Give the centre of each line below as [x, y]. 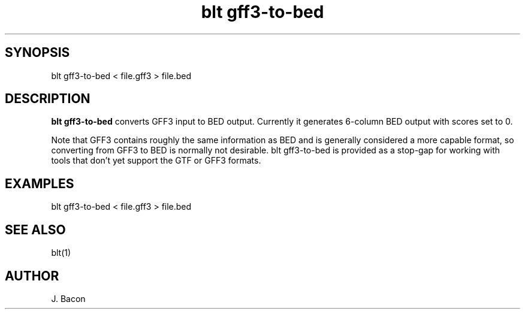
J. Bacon [68, 298]
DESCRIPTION [48, 99]
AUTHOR [32, 276]
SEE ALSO [35, 230]
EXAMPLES [40, 183]
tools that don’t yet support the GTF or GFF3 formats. [156, 161]
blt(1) [61, 253]
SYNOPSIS [37, 53]
